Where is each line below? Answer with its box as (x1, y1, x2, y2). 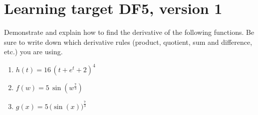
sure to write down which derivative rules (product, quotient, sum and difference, (4, 36, 253, 47)
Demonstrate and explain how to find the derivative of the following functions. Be (4, 27, 255, 37)
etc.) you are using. (4, 46, 63, 57)
